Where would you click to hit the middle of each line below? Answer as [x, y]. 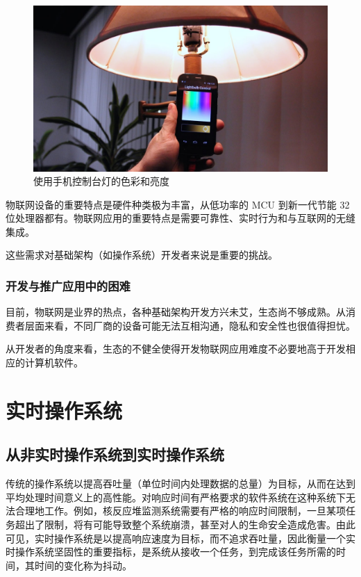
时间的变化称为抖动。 [83, 565]
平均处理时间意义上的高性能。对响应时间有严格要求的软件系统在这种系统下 [176, 497]
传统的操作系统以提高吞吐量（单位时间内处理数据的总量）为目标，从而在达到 [180, 483]
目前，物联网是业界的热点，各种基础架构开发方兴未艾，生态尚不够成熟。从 [176, 312]
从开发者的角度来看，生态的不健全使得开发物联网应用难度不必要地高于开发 [176, 349]
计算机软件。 [54, 363]
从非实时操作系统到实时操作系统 [115, 454]
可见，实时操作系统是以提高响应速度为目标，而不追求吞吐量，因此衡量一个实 [180, 538]
